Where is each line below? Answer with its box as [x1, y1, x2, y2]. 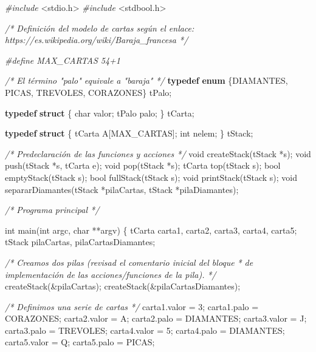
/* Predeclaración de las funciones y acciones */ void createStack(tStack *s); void [5, 147, 311, 160]
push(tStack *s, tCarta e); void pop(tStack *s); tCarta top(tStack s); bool [5, 159, 281, 172]
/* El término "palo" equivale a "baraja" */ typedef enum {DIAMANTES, [5, 74, 288, 87]
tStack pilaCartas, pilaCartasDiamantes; [5, 235, 156, 248]
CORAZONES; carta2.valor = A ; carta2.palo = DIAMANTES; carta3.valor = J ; [5, 312, 307, 325]
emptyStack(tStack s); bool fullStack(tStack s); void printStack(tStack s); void [5, 171, 298, 183]
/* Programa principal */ [5, 203, 100, 216]
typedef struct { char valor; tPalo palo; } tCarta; [5, 106, 194, 119]
